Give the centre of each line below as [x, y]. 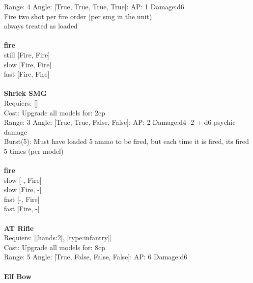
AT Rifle [19, 228]
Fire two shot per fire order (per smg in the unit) [78, 16]
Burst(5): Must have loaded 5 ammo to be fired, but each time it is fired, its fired [126, 141]
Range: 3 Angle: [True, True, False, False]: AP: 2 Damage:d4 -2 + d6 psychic [120, 122]
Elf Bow [18, 276]
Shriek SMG [26, 93]
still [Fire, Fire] [27, 54]
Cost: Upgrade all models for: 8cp [55, 247]
